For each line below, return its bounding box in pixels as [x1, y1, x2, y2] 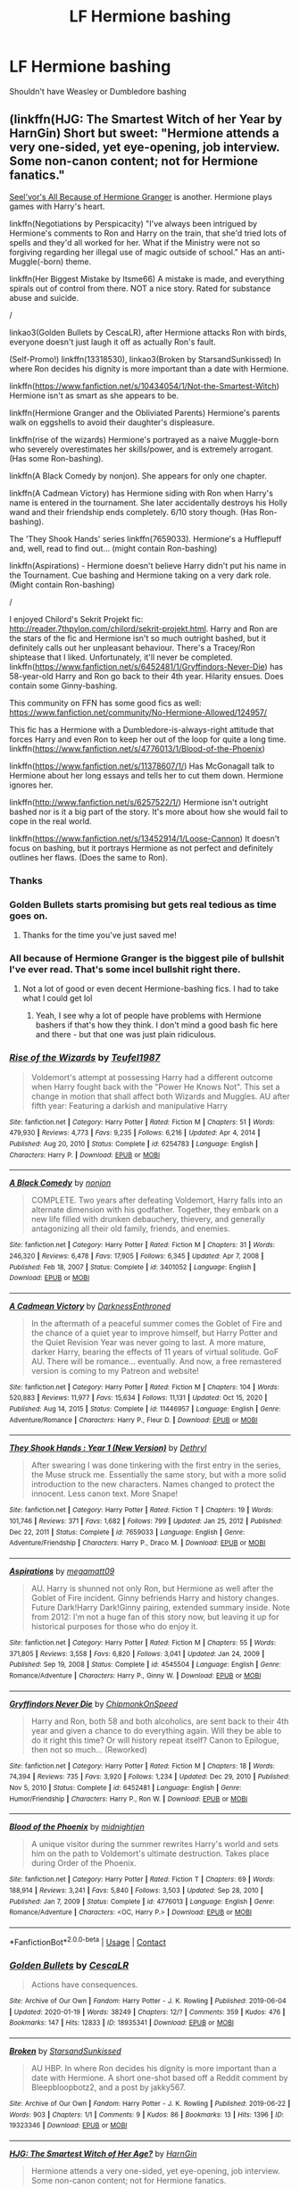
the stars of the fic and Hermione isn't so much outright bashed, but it [9, 632, 266, 644]
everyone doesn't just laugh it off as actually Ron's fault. [9, 337, 216, 347]
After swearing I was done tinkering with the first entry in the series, [30, 1460, 281, 1470]
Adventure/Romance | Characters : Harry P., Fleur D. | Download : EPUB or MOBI [9, 1415, 258, 1425]
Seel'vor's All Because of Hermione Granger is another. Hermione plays [9, 191, 272, 202]
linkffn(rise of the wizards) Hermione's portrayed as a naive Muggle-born [9, 434, 279, 445]
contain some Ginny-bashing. [9, 680, 118, 691]
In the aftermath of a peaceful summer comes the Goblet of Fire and [30, 1318, 283, 1328]
